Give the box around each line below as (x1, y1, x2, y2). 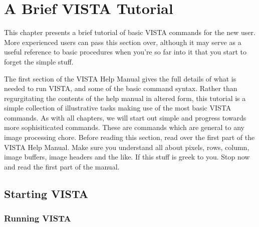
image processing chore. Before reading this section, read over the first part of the (4, 132, 255, 142)
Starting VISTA (4, 185, 88, 201)
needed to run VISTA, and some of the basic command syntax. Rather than (4, 83, 237, 93)
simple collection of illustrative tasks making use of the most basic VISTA (4, 102, 231, 113)
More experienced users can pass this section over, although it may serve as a (4, 36, 241, 47)
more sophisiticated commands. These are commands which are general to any (4, 122, 244, 132)
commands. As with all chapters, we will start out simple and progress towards (4, 112, 246, 122)
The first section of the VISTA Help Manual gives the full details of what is (4, 73, 236, 83)
